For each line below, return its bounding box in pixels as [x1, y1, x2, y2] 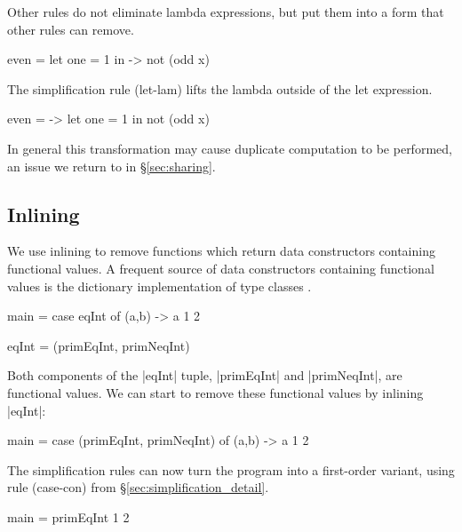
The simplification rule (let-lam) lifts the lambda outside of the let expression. [7, 79, 433, 98]
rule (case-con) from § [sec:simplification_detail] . [7, 478, 269, 496]
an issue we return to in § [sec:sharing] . [7, 156, 216, 175]
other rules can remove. [7, 20, 134, 38]
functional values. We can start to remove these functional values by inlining [7, 383, 424, 401]
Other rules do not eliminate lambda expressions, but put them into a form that [7, 3, 444, 20]
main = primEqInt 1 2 [7, 507, 130, 526]
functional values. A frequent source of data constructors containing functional [7, 258, 434, 277]
